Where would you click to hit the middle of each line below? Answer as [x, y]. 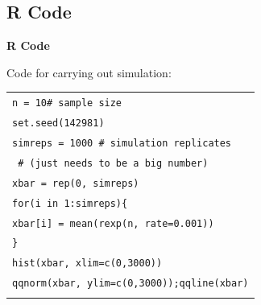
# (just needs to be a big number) [113, 163]
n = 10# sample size [67, 103]
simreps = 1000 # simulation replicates [122, 143]
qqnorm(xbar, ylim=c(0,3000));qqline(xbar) [130, 284]
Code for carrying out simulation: [89, 72]
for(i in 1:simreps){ [70, 203]
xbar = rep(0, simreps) [76, 183]
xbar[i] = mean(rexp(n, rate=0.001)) [113, 223]
